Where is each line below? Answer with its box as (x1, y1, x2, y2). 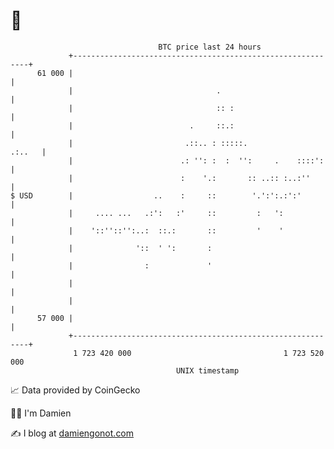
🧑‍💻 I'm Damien (10, 407, 72, 419)
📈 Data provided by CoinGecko (10, 384, 141, 396)
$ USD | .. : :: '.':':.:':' (10, 190, 302, 201)
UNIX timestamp (175, 365, 240, 376)
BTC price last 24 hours (158, 42, 262, 52)
